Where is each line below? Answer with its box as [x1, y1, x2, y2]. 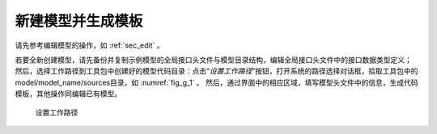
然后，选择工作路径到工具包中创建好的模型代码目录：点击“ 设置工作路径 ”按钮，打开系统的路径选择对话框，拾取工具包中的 [15, 66, 418, 76]
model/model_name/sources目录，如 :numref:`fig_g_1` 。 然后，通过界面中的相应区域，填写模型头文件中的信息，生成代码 [15, 77, 418, 87]
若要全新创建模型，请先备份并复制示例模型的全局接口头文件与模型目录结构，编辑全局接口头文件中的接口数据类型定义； [15, 55, 412, 65]
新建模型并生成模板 [15, 12, 143, 30]
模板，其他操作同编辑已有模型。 [15, 89, 121, 98]
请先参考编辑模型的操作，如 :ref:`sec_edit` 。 [15, 40, 164, 50]
